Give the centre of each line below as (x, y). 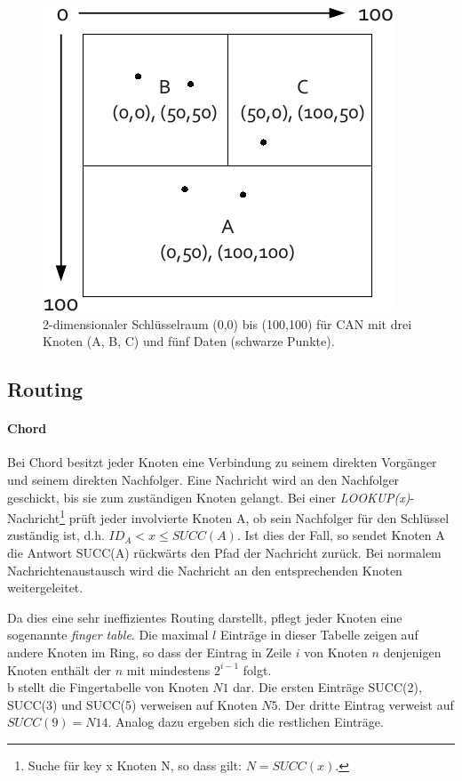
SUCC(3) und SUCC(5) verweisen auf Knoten (132, 704)
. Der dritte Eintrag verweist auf (366, 704)
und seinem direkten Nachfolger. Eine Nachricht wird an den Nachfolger (203, 479)
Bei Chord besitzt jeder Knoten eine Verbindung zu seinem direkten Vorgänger (222, 462)
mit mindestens (168, 669)
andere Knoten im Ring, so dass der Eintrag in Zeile (150, 652)
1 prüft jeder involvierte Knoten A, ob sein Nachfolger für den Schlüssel (255, 516)
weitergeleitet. (45, 588)
